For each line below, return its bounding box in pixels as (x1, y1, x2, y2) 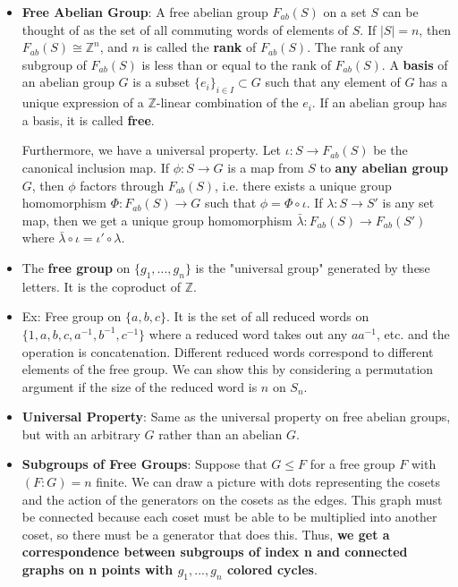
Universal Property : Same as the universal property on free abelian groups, (21, 407, 451, 426)
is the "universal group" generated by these (195, 258, 430, 276)
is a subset (132, 72, 191, 91)
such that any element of (265, 72, 401, 91)
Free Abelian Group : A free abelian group (21, 3, 268, 21)
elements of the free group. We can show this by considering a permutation (21, 360, 434, 379)
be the (373, 140, 408, 159)
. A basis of (381, 55, 448, 73)
